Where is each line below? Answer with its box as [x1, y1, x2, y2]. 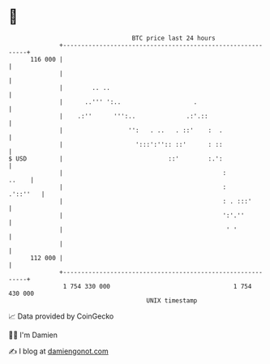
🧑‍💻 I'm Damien [8, 330, 58, 340]
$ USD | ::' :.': [8, 154, 223, 163]
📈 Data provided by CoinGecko [8, 311, 114, 321]
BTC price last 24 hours [131, 34, 216, 42]
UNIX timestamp [146, 296, 198, 305]
